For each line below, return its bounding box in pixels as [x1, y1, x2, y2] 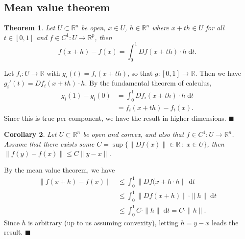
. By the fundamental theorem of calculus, [85, 78, 212, 88]
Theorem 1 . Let [4, 22, 55, 33]
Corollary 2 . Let [4, 129, 57, 139]
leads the [211, 217, 239, 227]
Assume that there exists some [4, 138, 95, 149]
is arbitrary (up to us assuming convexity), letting [28, 217, 178, 227]
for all [205, 22, 224, 33]
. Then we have [195, 67, 241, 78]
